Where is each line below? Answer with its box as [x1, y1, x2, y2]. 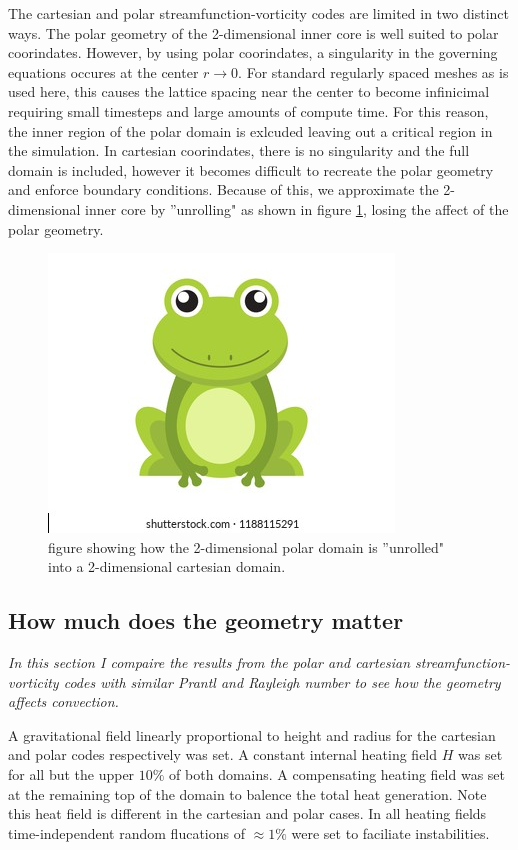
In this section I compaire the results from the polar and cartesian [8, 652, 411, 673]
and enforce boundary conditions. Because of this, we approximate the [8, 179, 439, 200]
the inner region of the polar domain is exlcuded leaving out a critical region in [8, 120, 493, 141]
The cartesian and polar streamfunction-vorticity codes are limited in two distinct [8, 3, 510, 23]
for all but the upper [8, 764, 135, 785]
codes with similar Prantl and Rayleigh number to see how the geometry [63, 671, 501, 692]
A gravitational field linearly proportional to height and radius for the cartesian [8, 724, 496, 745]
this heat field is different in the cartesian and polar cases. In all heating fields [8, 803, 487, 824]
